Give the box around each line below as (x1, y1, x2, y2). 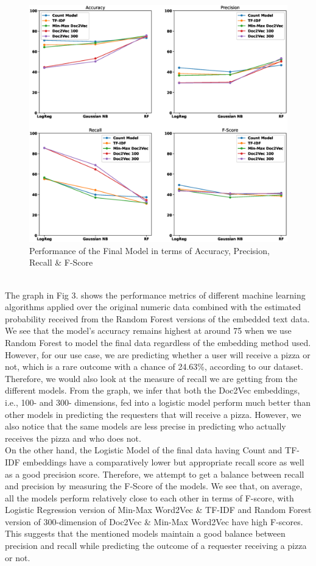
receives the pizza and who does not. (5, 431, 141, 444)
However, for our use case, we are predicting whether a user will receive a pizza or (5, 348, 311, 361)
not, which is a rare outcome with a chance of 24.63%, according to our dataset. (5, 360, 303, 373)
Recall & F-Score (29, 256, 93, 269)
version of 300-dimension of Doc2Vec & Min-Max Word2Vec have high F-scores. (5, 515, 303, 528)
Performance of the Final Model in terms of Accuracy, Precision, (29, 244, 270, 256)
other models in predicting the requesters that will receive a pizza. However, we (5, 408, 301, 420)
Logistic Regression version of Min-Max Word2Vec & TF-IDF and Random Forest (5, 503, 312, 516)
